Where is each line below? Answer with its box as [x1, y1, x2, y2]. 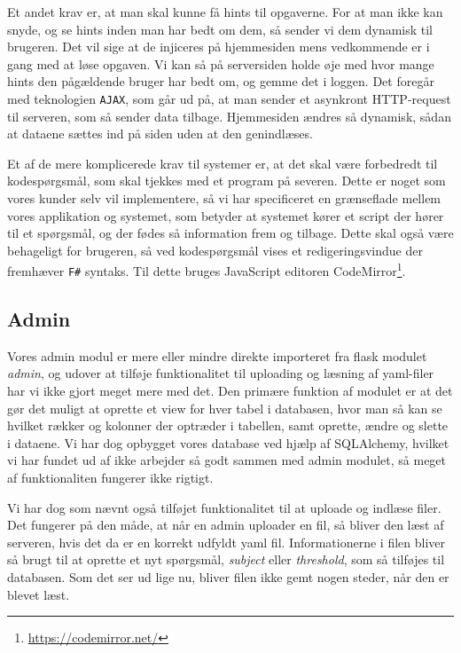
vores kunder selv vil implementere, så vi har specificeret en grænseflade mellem [7, 189, 441, 207]
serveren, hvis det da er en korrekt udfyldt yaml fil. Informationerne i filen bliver [7, 532, 446, 551]
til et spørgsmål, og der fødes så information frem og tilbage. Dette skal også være [7, 224, 454, 242]
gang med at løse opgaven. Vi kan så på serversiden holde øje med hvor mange [7, 54, 434, 73]
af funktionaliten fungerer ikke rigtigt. [7, 468, 214, 487]
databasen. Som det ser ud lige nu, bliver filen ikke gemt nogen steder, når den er [7, 568, 449, 586]
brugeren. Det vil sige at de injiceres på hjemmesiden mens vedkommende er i [7, 37, 430, 56]
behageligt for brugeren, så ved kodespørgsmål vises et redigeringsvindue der [7, 240, 423, 259]
